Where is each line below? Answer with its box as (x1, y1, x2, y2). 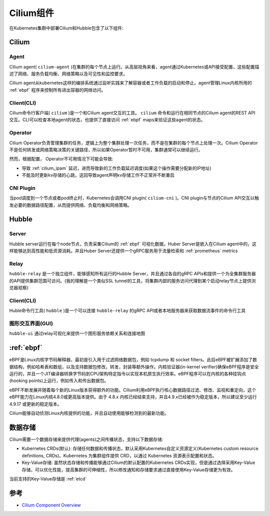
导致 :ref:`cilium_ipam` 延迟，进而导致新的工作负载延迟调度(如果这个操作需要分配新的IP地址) (21, 165, 212, 171)
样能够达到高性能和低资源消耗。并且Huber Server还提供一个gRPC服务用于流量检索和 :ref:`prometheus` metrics (9, 248, 238, 254)
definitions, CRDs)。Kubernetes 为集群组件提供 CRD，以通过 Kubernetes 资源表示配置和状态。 (21, 452, 217, 458)
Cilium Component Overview (21, 502, 81, 508)
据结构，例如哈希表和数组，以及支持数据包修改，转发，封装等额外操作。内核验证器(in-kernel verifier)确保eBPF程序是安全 (9, 363, 259, 370)
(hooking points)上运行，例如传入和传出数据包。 (9, 378, 109, 384)
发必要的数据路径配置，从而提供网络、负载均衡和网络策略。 (9, 202, 132, 208)
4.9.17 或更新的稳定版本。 (9, 401, 62, 407)
